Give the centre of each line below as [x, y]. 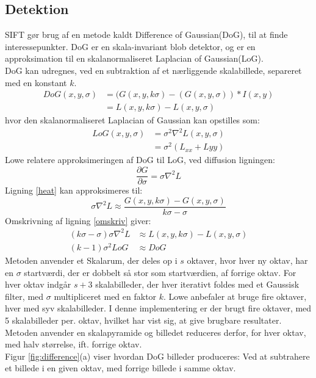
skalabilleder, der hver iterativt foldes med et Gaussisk [197, 284]
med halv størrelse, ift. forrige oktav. [74, 344]
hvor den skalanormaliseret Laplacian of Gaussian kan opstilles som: [132, 120]
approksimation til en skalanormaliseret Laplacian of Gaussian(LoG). [134, 58]
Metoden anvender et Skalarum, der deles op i [91, 260]
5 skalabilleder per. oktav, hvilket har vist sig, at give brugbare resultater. [143, 320]
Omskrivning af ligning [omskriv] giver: [78, 220]
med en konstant [36, 82]
